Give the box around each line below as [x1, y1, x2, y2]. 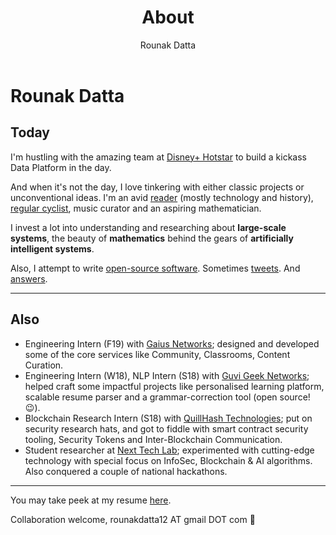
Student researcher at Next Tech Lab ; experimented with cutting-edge [24, 444, 315, 456]
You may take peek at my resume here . [10, 494, 172, 506]
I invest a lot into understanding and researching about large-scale [10, 221, 287, 233]
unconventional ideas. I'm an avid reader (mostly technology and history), [10, 191, 314, 203]
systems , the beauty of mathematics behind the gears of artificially [10, 232, 294, 244]
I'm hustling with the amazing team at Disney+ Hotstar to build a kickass [10, 151, 307, 163]
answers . [10, 272, 48, 285]
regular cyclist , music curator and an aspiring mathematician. [10, 202, 262, 214]
